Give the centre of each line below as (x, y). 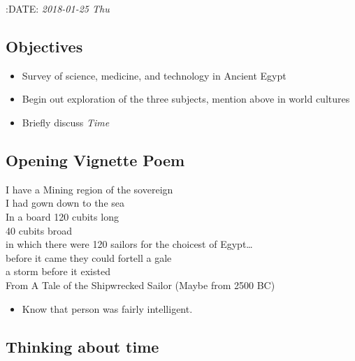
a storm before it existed (58, 271)
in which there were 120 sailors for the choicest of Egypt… (129, 244)
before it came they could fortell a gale (89, 257)
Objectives (44, 46)
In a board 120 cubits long (62, 216)
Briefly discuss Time (66, 122)
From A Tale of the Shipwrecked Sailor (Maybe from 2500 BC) (140, 285)
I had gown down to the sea (65, 203)
